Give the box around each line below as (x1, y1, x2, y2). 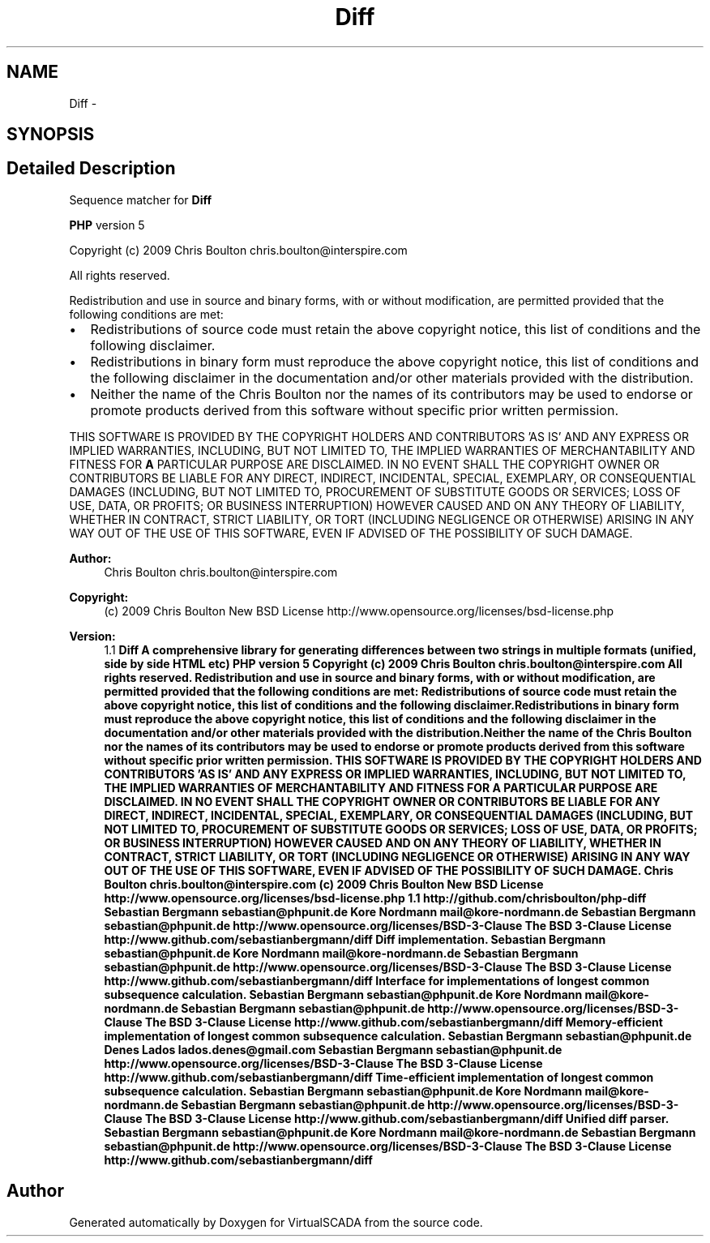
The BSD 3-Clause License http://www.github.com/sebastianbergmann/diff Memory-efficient (144, 1014, 663, 1029)
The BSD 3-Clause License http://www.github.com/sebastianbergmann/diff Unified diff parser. (144, 1111, 669, 1125)
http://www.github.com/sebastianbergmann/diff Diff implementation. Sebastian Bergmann (104, 932, 606, 946)
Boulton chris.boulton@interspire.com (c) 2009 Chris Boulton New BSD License (104, 877, 544, 891)
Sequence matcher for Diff (69, 192, 212, 207)
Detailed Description (6, 158, 176, 179)
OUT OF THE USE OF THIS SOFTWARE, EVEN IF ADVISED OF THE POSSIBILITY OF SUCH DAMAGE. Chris (104, 863, 674, 877)
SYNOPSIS (6, 124, 95, 145)
